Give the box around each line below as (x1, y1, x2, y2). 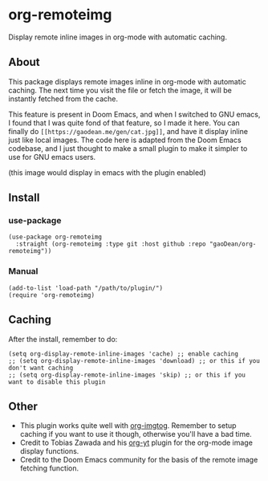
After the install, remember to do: (8, 334, 118, 344)
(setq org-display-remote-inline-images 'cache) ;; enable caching (8, 349, 239, 358)
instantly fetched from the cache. (8, 94, 119, 104)
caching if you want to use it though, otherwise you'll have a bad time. (19, 430, 253, 439)
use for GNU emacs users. (8, 152, 96, 161)
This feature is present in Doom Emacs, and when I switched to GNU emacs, (8, 109, 261, 119)
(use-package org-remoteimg (8, 233, 103, 242)
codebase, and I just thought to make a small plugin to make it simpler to (8, 143, 248, 153)
